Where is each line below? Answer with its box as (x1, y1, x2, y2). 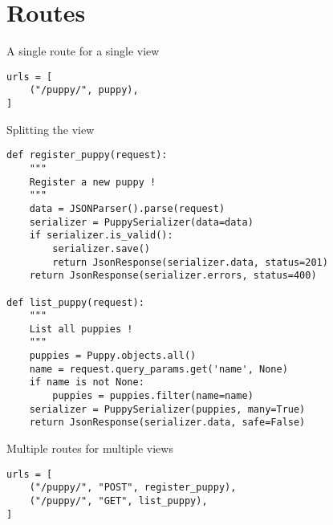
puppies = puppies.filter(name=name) (52, 390, 254, 402)
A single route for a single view (6, 43, 160, 59)
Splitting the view (6, 120, 95, 137)
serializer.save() (52, 242, 150, 254)
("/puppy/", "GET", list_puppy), (29, 494, 208, 507)
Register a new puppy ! (29, 176, 156, 188)
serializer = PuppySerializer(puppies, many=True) (29, 403, 306, 415)
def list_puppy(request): (6, 296, 144, 308)
